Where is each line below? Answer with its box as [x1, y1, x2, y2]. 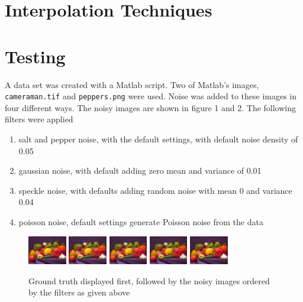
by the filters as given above [28, 286, 130, 298]
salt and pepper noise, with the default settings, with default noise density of [18, 132, 298, 145]
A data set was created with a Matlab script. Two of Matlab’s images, [5, 78, 259, 90]
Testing [5, 44, 66, 68]
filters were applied [5, 113, 73, 125]
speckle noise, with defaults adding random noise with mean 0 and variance [18, 184, 292, 196]
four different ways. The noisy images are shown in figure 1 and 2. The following [5, 101, 296, 113]
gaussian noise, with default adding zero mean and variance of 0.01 [18, 164, 262, 177]
